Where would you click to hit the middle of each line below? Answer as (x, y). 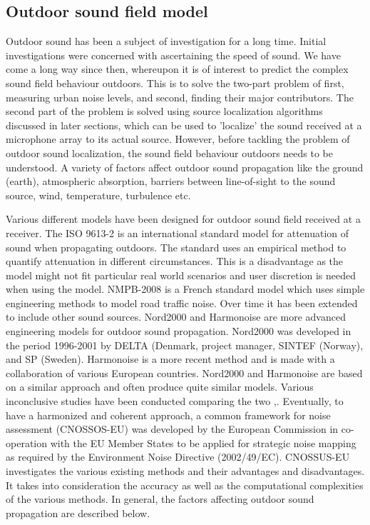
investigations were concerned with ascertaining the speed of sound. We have (173, 55)
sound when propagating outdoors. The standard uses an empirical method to (176, 247)
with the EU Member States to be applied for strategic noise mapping (203, 442)
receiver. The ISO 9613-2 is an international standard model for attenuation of (178, 232)
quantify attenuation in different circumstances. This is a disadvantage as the (175, 261)
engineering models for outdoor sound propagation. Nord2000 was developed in (179, 331)
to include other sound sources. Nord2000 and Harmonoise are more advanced (176, 317)
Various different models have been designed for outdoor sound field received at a (183, 219)
